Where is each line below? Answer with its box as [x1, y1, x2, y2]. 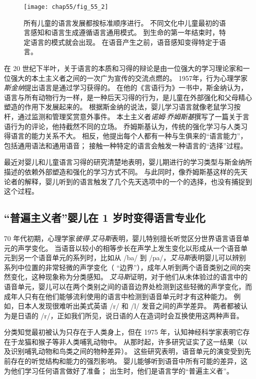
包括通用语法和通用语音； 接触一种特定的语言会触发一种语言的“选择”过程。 [4, 140, 247, 150]
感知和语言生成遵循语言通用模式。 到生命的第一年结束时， [30, 27, 219, 37]
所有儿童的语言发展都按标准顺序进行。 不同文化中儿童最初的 [24, 17, 219, 28]
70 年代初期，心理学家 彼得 [4, 233, 89, 243]
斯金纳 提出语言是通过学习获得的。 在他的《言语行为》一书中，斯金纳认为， [4, 82, 248, 93]
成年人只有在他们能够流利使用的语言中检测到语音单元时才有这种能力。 [4, 291, 231, 301]
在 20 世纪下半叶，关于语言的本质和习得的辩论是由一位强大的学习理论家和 [4, 63, 243, 73]
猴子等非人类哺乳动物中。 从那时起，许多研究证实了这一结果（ [38, 336, 241, 346]
